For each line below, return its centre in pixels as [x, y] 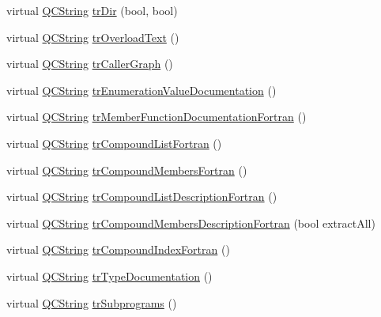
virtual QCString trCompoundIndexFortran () [118, 249]
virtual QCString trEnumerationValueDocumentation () [141, 90]
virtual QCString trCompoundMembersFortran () [127, 170]
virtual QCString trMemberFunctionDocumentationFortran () [157, 117]
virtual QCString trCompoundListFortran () [114, 143]
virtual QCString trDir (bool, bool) [92, 10]
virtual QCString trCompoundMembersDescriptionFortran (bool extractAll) [191, 223]
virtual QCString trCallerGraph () [90, 64]
